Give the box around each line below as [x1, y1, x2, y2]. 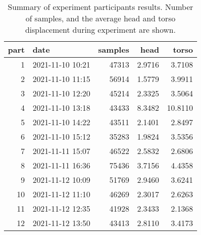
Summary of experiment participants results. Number [7, 1, 194, 12]
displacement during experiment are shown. [25, 24, 176, 35]
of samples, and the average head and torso [25, 12, 176, 24]
